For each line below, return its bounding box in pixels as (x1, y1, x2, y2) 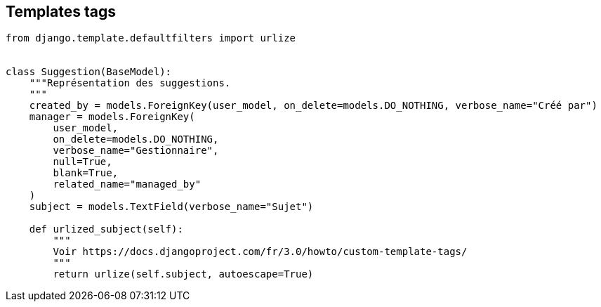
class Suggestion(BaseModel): (6, 66, 172, 78)
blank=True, (53, 167, 119, 179)
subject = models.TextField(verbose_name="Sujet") (29, 201, 314, 213)
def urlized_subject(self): (29, 223, 183, 235)
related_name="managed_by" (53, 178, 202, 190)
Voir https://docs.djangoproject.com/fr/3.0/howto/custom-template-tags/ (53, 246, 468, 258)
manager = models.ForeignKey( (29, 111, 195, 123)
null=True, (53, 156, 112, 168)
